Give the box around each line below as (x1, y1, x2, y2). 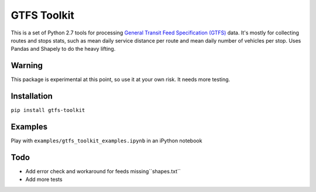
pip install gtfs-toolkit (11, 107, 85, 114)
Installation (11, 91, 53, 102)
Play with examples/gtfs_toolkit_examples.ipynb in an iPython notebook (11, 137, 202, 144)
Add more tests (25, 176, 63, 183)
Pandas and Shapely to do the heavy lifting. (11, 46, 116, 53)
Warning (11, 61, 43, 71)
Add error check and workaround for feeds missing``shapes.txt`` (25, 167, 181, 174)
